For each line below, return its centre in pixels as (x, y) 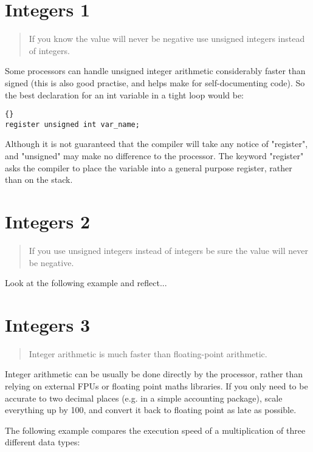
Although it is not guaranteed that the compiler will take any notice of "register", (156, 144)
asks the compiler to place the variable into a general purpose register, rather (149, 167)
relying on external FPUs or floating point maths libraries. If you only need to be (156, 386)
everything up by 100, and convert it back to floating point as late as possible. (151, 410)
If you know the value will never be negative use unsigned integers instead (167, 39)
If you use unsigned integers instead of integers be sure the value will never (168, 250)
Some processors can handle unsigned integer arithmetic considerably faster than (155, 71)
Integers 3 (48, 324)
